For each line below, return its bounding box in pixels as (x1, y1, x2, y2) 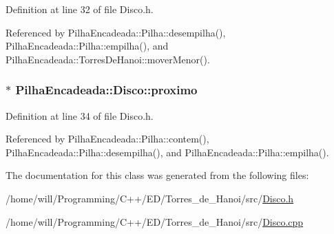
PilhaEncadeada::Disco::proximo (15, 81, 198, 98)
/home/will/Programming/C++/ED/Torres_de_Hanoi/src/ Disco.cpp (6, 214, 304, 228)
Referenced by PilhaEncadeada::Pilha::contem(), (6, 131, 209, 146)
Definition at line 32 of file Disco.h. (6, 2, 154, 16)
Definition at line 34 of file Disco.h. (6, 108, 154, 123)
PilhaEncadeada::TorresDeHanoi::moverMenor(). (6, 52, 210, 66)
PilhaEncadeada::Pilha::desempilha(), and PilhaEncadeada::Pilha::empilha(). (6, 145, 329, 159)
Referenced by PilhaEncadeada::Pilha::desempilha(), (6, 25, 226, 39)
